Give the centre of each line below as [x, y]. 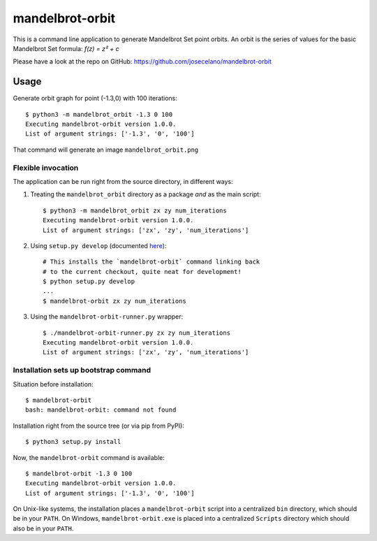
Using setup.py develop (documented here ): [98, 245]
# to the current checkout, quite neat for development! [142, 272]
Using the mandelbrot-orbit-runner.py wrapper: [107, 317]
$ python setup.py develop [89, 282]
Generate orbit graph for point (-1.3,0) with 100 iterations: [95, 99]
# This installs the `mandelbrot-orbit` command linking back [151, 262]
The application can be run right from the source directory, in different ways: [123, 181]
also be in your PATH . [43, 528]
